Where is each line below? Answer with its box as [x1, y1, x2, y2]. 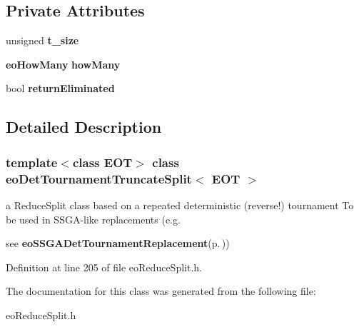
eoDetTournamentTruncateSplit [6, 169, 192, 187]
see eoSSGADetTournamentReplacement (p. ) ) [6, 236, 230, 251]
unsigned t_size [6, 33, 79, 48]
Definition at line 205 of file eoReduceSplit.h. [6, 259, 202, 274]
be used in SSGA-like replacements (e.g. [6, 211, 181, 226]
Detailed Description [6, 116, 162, 138]
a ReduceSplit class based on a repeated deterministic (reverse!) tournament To [6, 197, 354, 212]
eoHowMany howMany [6, 56, 121, 71]
